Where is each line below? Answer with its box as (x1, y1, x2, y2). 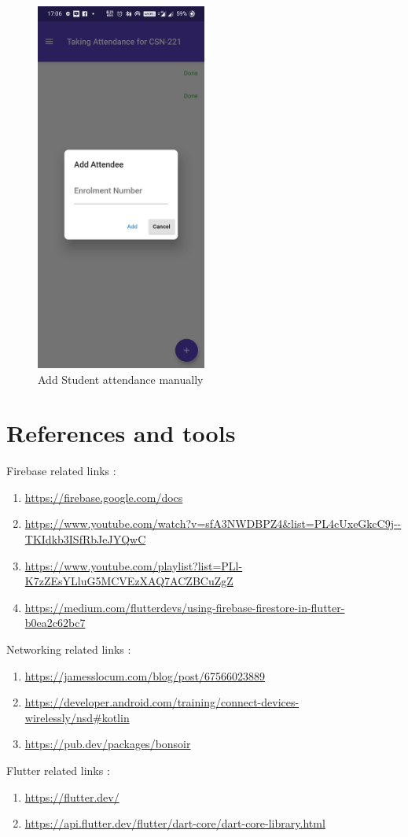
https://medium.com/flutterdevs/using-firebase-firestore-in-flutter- (24, 599, 345, 615)
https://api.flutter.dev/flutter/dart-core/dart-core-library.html (24, 815, 325, 831)
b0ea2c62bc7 (24, 614, 86, 631)
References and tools (6, 417, 236, 449)
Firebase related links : (6, 463, 116, 479)
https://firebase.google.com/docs (24, 489, 183, 505)
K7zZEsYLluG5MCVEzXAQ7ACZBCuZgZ (24, 573, 233, 589)
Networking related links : (6, 640, 131, 657)
